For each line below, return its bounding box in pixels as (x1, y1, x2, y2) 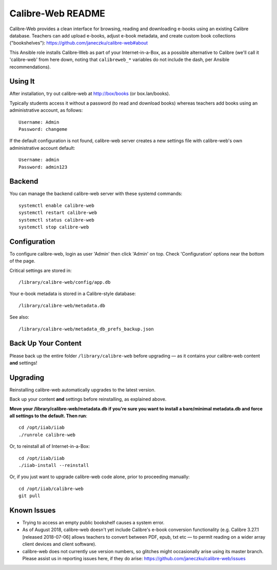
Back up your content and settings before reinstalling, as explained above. (9, 396, 167, 402)
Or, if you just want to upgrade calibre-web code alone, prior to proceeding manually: (9, 474, 190, 480)
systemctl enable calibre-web (18, 203, 95, 208)
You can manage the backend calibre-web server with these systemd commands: (9, 190, 183, 197)
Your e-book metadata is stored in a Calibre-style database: (9, 290, 136, 297)
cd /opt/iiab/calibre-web (18, 485, 84, 492)
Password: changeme (18, 126, 68, 132)
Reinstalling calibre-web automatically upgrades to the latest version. (9, 386, 156, 392)
